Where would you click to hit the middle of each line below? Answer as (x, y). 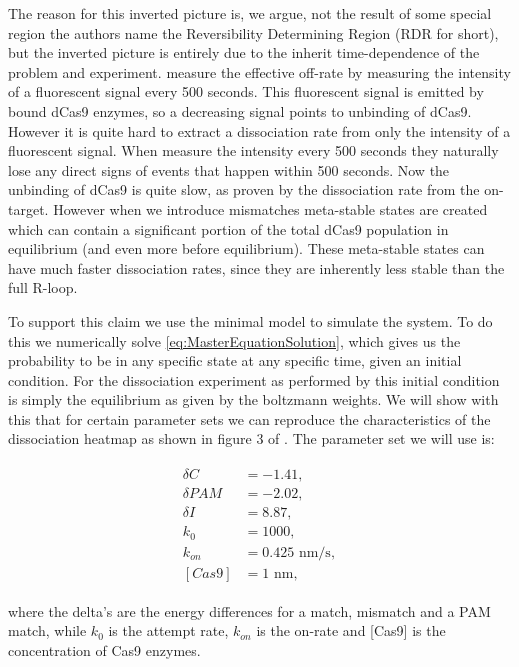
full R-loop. (43, 287)
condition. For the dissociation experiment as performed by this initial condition (254, 379)
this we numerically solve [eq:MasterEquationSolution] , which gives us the (234, 340)
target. (28, 208)
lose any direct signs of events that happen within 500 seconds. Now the (229, 169)
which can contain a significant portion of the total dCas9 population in (228, 228)
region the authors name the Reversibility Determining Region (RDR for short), (253, 32)
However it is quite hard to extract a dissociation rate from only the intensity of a (259, 130)
